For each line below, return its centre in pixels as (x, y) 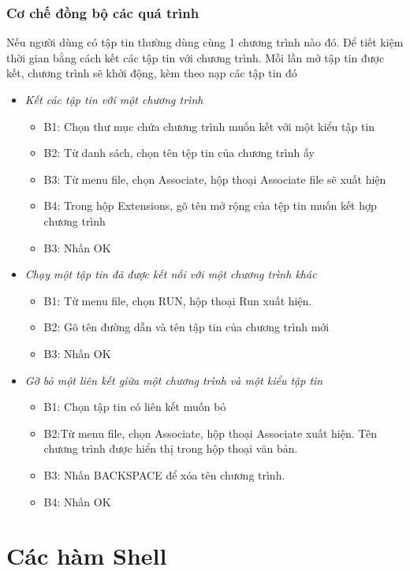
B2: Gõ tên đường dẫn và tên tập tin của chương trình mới (186, 327)
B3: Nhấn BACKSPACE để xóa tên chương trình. (164, 474)
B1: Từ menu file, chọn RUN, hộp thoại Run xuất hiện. (178, 300)
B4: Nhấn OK (77, 501)
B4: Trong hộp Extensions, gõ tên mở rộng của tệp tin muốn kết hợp (210, 205)
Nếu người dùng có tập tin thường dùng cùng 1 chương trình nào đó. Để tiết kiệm (205, 42)
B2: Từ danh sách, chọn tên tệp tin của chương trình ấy (179, 153)
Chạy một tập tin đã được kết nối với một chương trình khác (171, 274)
